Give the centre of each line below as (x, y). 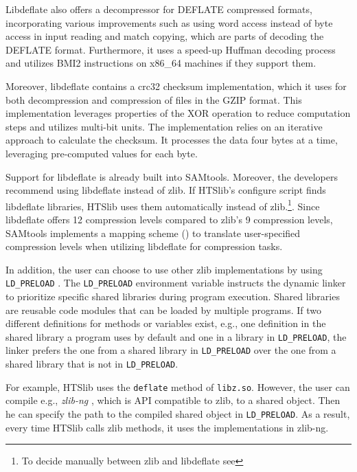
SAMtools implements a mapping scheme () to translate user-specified (153, 233)
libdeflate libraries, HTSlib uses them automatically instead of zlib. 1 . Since (163, 205)
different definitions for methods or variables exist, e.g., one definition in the (166, 323)
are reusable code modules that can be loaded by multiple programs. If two (164, 310)
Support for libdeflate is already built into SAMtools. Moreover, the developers (172, 176)
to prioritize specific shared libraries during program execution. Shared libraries (173, 296)
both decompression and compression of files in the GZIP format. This (154, 99)
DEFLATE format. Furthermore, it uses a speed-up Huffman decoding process (171, 49)
